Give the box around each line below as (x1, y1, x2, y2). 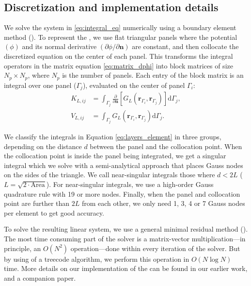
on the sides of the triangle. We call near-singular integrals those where (4, 169, 215, 180)
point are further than (4, 198, 70, 208)
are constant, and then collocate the (132, 41, 239, 51)
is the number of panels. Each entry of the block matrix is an (62, 70, 244, 80)
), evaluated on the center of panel (82, 80, 185, 90)
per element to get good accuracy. (4, 207, 104, 218)
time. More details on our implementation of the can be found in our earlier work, (4, 263, 248, 273)
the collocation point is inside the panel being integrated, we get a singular (4, 151, 226, 161)
